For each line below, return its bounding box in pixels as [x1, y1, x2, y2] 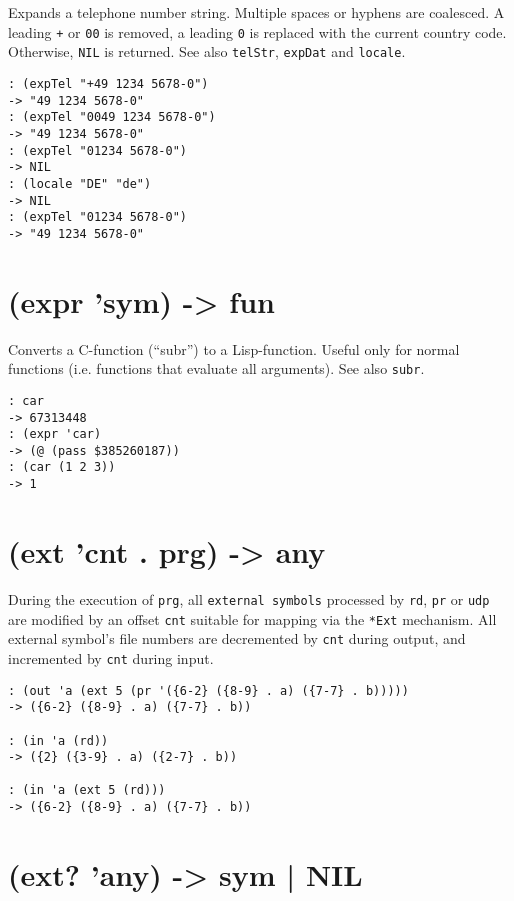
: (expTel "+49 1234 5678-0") [8, 76, 209, 91]
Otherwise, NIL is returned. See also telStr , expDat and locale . [8, 41, 406, 62]
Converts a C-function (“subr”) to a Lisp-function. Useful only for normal [8, 338, 460, 359]
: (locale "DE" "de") [8, 176, 152, 191]
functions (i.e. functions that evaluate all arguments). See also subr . [8, 358, 425, 379]
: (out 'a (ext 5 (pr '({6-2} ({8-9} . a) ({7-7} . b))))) [8, 683, 409, 698]
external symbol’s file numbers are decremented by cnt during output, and [8, 628, 466, 649]
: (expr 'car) [8, 427, 102, 442]
